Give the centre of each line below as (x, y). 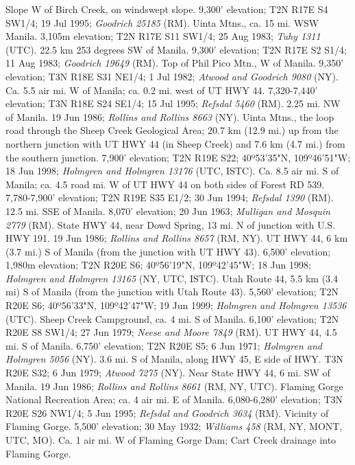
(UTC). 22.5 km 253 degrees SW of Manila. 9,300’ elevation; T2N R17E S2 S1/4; (176, 49)
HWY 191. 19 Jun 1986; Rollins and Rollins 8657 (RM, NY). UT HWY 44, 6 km (177, 238)
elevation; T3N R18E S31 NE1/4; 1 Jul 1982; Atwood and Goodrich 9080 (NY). (172, 76)
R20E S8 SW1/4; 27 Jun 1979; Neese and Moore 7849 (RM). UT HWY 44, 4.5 (171, 332)
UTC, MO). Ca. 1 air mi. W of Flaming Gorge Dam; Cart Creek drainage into (171, 440)
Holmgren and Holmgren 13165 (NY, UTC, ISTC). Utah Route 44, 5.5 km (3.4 (172, 278)
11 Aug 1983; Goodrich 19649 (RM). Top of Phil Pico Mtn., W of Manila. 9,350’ (175, 63)
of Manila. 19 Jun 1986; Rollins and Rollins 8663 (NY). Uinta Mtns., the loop (170, 116)
